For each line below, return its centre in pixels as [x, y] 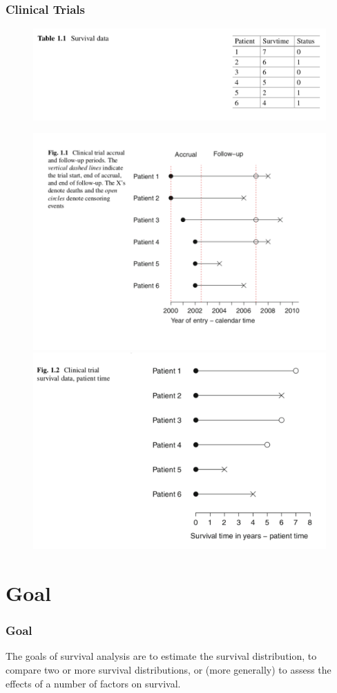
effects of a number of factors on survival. [93, 683]
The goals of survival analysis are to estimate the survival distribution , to [161, 656]
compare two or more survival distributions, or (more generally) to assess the [168, 669]
